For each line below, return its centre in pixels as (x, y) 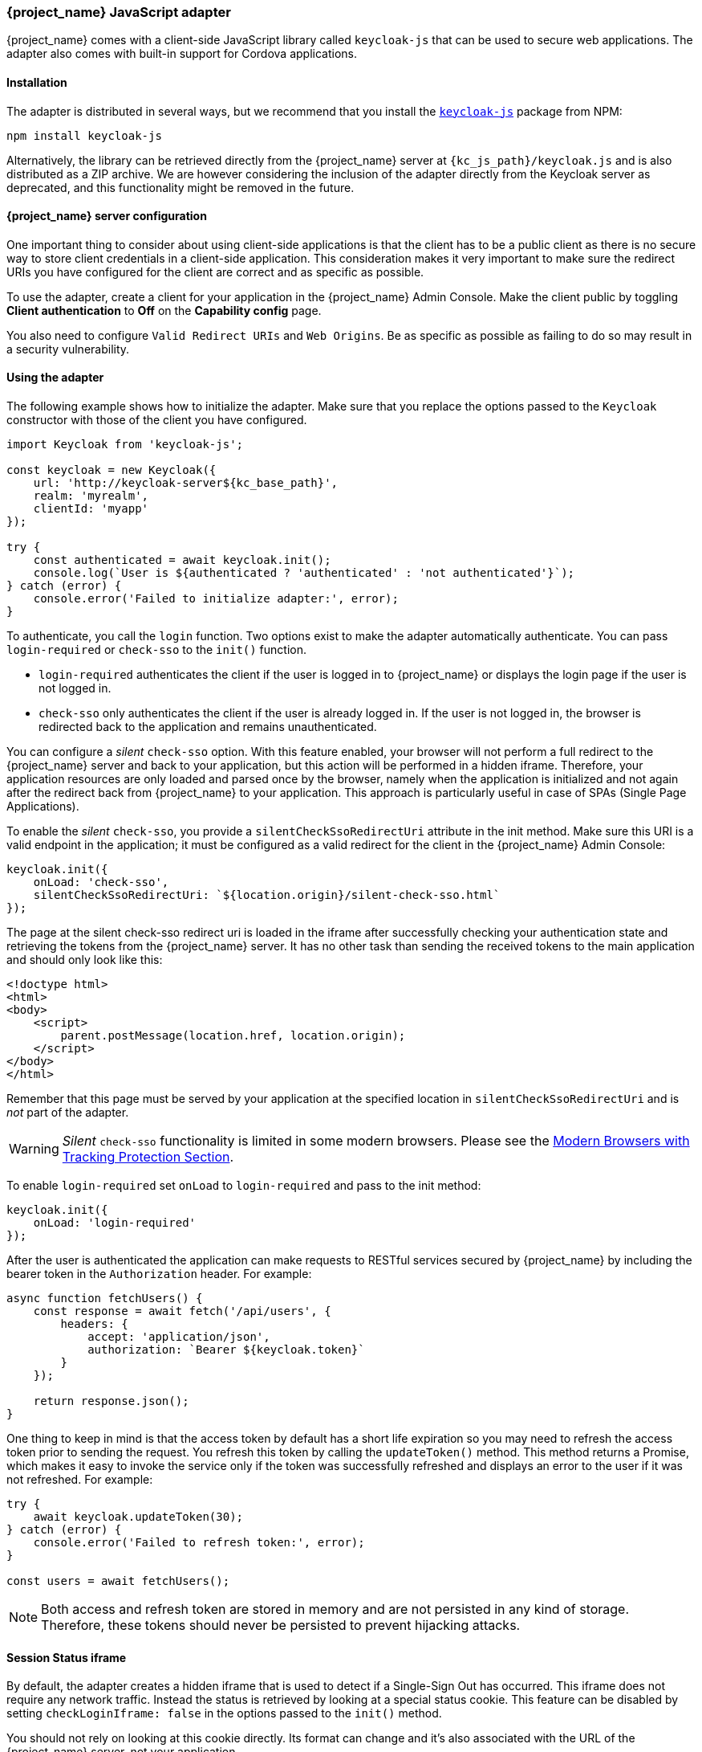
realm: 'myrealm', (91, 496)
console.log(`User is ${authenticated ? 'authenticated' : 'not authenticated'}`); (304, 573)
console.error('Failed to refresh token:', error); (199, 1543)
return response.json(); (111, 1401)
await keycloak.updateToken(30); (138, 1517)
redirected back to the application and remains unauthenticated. (208, 727)
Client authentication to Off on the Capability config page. (164, 310)
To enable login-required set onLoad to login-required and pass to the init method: (244, 1186)
